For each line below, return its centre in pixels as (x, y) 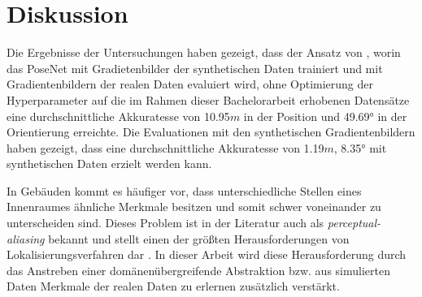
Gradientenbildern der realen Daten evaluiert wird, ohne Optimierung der (190, 84)
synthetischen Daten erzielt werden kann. (109, 164)
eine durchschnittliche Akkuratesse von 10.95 (118, 116)
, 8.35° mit (360, 147)
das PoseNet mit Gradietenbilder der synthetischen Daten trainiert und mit (195, 68)
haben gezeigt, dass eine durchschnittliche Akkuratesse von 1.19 (165, 147)
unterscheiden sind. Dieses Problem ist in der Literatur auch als (165, 223)
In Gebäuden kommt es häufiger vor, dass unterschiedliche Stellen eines (184, 190)
